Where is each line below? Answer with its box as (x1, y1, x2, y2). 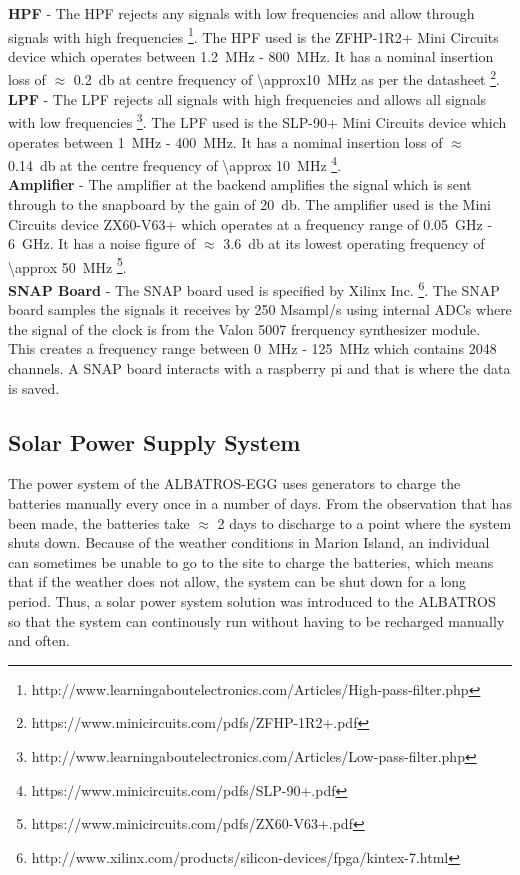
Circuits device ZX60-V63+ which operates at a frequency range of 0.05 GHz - (8, 213, 493, 234)
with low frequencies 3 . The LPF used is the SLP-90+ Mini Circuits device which (8, 109, 507, 132)
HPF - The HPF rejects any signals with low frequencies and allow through (8, 3, 475, 23)
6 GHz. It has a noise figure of (8, 233, 196, 254)
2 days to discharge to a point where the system (217, 512, 512, 533)
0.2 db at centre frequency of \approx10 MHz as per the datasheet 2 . (73, 66, 500, 90)
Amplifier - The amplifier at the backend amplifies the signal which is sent (8, 174, 472, 195)
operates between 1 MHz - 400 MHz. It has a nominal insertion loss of (8, 131, 443, 152)
